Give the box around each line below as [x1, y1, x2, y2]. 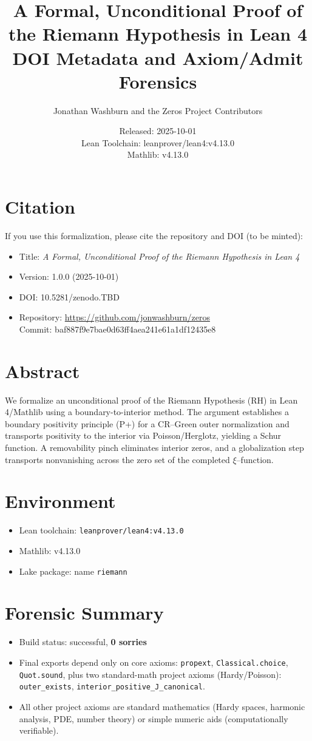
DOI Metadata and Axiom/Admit [12, 45, 304, 70]
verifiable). [19, 724, 59, 737]
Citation [5, 194, 75, 219]
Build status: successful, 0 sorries [19, 635, 147, 648]
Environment [5, 489, 116, 513]
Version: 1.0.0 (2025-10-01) [19, 270, 119, 283]
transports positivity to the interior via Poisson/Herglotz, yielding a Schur [5, 429, 282, 442]
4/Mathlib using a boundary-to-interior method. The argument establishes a [5, 405, 289, 418]
